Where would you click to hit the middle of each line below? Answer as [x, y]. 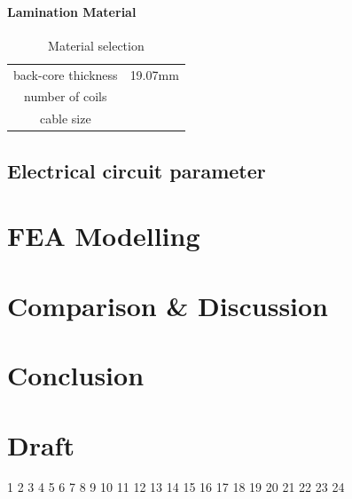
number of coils [66, 96]
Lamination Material [72, 11]
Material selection [96, 45]
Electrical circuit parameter [137, 170]
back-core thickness [66, 74]
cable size [66, 119]
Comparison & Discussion [168, 305]
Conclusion [76, 375]
